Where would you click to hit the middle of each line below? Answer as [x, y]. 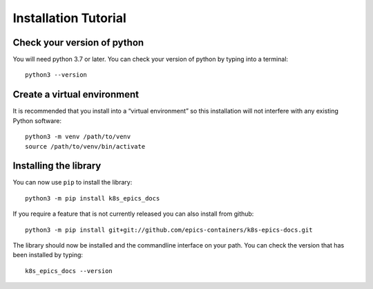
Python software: [37, 120]
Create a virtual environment [76, 94]
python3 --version [56, 75]
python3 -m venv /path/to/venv [78, 137]
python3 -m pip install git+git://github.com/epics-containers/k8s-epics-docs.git [169, 230]
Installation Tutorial [70, 18]
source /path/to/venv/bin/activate [85, 146]
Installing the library [57, 166]
